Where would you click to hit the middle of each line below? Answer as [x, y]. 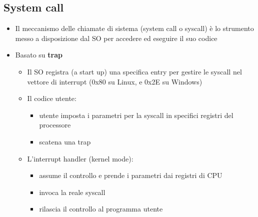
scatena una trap [65, 141]
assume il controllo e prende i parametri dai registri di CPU [131, 175]
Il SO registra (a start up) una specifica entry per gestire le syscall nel [134, 71]
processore [55, 125]
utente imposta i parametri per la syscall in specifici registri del [136, 115]
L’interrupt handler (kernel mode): [80, 158]
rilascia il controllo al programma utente [101, 209]
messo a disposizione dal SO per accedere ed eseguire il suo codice [116, 38]
